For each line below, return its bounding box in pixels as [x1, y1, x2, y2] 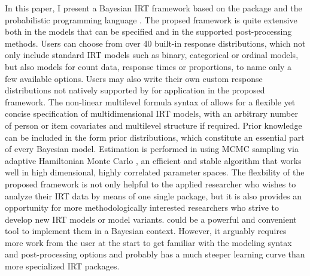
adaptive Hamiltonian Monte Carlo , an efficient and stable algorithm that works [5, 154, 302, 166]
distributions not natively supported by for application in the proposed [5, 84, 265, 96]
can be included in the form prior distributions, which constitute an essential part [5, 131, 305, 143]
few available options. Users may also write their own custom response [5, 72, 263, 84]
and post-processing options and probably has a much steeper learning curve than [5, 248, 305, 260]
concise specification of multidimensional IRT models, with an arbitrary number [5, 107, 298, 120]
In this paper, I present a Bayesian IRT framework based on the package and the [5, 2, 302, 14]
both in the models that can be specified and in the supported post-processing [5, 25, 292, 38]
